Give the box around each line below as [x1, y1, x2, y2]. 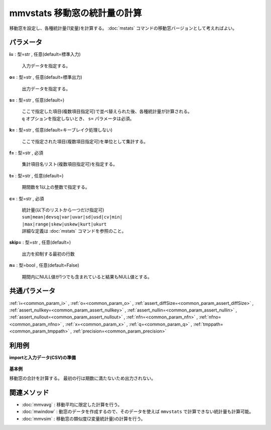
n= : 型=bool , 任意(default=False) [9, 262, 80, 268]
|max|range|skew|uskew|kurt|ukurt [22, 221, 107, 227]
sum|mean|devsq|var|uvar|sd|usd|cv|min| [22, 214, 123, 220]
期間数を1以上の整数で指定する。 [22, 184, 90, 190]
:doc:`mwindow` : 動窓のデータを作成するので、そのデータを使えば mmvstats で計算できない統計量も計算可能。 [22, 408, 254, 414]
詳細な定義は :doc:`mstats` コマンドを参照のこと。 [22, 228, 126, 234]
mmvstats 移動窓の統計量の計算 [9, 8, 143, 19]
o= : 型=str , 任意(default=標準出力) [9, 74, 82, 80]
